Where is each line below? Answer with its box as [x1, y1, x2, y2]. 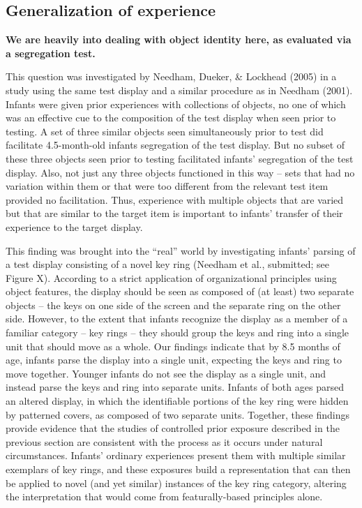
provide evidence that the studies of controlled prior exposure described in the [6, 421, 340, 435]
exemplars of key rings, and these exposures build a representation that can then [6, 462, 351, 477]
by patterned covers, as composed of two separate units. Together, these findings [6, 407, 349, 421]
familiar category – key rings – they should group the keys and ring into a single [6, 325, 349, 340]
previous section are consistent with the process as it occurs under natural [6, 434, 323, 449]
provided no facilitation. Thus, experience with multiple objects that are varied [6, 192, 344, 207]
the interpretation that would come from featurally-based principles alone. [6, 489, 323, 504]
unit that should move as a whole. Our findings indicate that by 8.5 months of [6, 338, 340, 353]
